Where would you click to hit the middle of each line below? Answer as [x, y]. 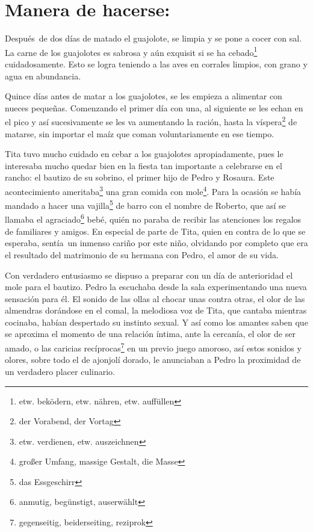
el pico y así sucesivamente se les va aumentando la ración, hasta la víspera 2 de [151, 121]
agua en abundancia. [43, 76]
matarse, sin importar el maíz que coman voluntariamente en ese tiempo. [140, 133]
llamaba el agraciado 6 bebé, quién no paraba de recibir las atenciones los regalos [153, 218]
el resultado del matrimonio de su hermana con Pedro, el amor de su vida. [142, 254]
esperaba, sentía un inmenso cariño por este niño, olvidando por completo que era [156, 243]
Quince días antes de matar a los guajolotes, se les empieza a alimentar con [144, 96]
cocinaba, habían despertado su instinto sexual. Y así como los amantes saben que [156, 322]
